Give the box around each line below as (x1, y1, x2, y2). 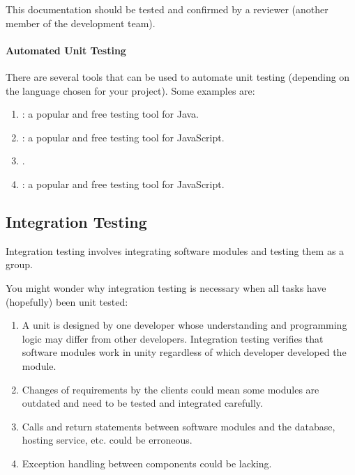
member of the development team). (6, 15, 156, 30)
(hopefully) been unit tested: (6, 294, 128, 309)
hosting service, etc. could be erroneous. (22, 433, 192, 447)
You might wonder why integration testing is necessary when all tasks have (6, 280, 326, 295)
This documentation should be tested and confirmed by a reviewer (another (6, 2, 328, 16)
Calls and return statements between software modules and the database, (22, 419, 335, 433)
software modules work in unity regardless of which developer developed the (22, 345, 347, 359)
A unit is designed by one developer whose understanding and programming (22, 318, 347, 332)
